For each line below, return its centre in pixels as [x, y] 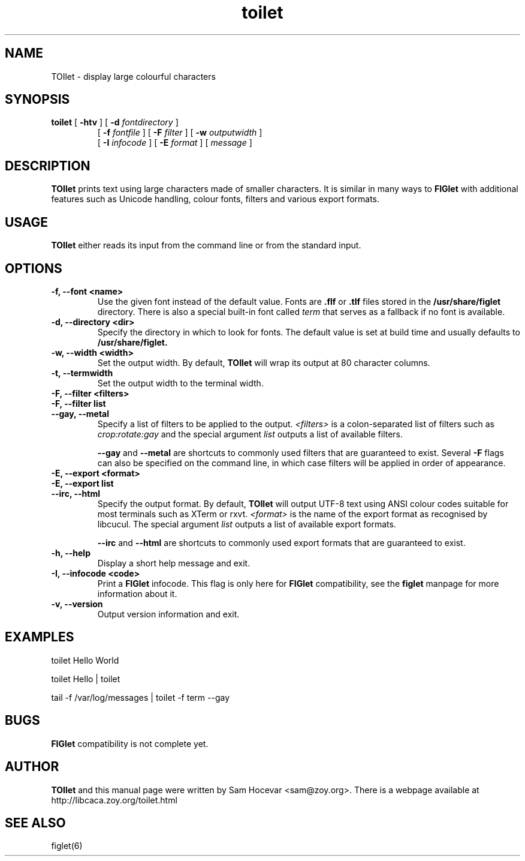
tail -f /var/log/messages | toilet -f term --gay [141, 697]
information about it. [137, 593]
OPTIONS [34, 268]
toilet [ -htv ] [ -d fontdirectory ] [115, 122]
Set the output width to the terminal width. [180, 383]
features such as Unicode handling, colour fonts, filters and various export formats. [215, 199]
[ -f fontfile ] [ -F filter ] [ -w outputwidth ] [180, 133]
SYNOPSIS [37, 100]
